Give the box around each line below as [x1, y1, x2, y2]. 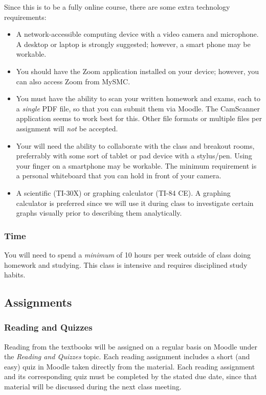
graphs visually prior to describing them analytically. [16, 207, 182, 218]
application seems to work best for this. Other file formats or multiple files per [16, 113, 262, 124]
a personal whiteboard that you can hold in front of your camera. [16, 170, 221, 181]
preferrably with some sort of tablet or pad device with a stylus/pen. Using [16, 150, 252, 161]
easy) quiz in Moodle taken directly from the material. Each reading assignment [4, 361, 255, 371]
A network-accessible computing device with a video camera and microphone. [16, 29, 259, 39]
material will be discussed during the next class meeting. [4, 381, 182, 392]
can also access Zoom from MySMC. [16, 76, 130, 86]
